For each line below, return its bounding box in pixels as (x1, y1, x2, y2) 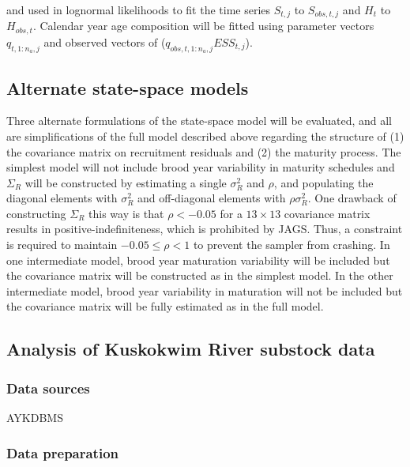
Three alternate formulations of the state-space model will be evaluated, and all (6, 112, 392, 129)
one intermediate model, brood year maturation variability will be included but (6, 251, 390, 268)
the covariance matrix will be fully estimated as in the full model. (6, 298, 324, 314)
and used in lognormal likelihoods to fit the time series (6, 2, 271, 17)
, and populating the (273, 174, 374, 190)
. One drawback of (307, 190, 397, 206)
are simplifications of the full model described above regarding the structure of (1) (6, 127, 404, 144)
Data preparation (6, 443, 119, 462)
